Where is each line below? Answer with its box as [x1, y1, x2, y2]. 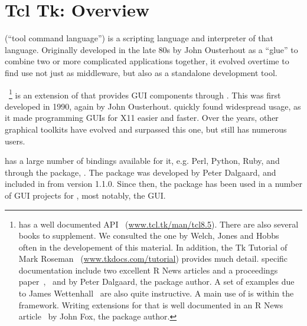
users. [5, 134, 25, 147]
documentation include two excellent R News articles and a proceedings [18, 264, 278, 276]
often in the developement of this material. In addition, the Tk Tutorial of [18, 241, 288, 253]
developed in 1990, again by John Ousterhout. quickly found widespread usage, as [5, 100, 301, 112]
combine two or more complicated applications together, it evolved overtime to [5, 55, 289, 67]
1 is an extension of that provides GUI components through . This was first [9, 87, 281, 101]
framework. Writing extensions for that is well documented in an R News [18, 298, 283, 311]
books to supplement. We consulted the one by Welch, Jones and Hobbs [18, 229, 279, 242]
